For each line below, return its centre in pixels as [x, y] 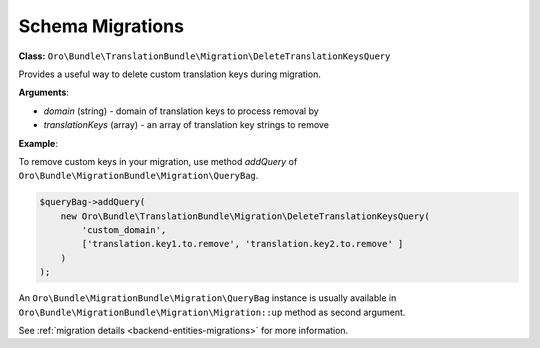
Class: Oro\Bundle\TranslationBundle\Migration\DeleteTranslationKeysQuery [204, 56]
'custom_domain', [124, 230]
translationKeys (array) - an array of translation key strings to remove [186, 125]
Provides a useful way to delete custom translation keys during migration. [170, 74]
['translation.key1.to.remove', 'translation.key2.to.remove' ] [242, 244]
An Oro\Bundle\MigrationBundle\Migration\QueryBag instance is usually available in [207, 298]
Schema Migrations [101, 26]
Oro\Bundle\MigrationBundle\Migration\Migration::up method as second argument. [212, 312]
